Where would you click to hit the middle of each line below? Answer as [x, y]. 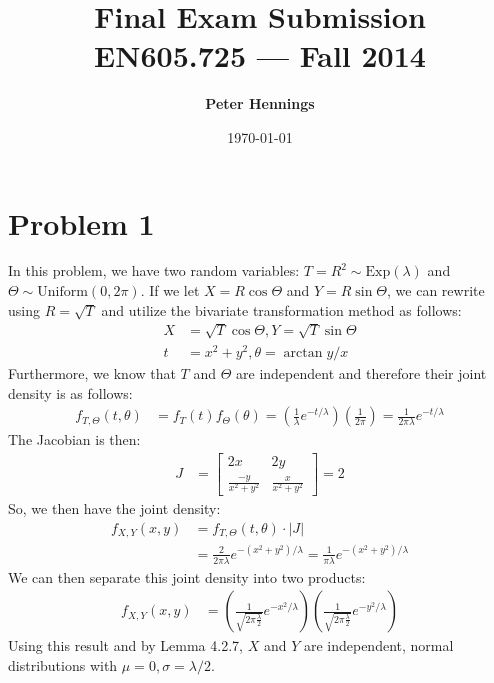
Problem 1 [81, 222]
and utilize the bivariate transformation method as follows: [281, 309]
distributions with [63, 664]
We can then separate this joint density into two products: [187, 576]
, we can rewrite [436, 290]
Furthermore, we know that [92, 372]
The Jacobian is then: [74, 439]
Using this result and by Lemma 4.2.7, [125, 645]
